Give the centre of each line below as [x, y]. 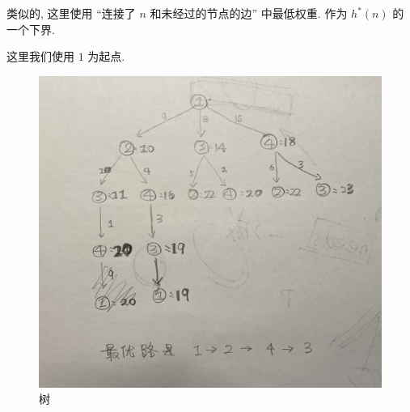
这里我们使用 [40, 56]
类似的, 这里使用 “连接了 [71, 13]
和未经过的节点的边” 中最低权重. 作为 [249, 13]
